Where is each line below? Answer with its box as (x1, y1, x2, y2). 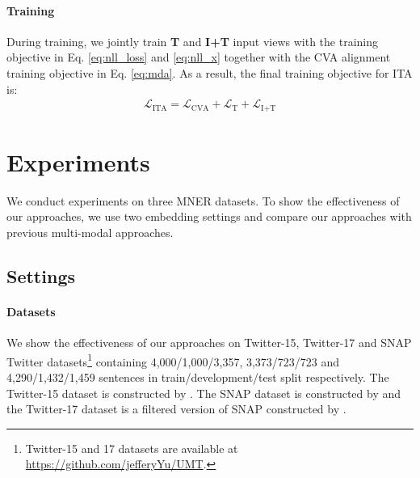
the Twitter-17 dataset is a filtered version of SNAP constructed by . (6, 400, 346, 417)
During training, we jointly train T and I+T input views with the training (6, 32, 379, 49)
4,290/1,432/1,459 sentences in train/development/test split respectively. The (6, 368, 389, 385)
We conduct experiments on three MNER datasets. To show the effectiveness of (6, 192, 400, 209)
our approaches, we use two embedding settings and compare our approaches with (6, 208, 412, 225)
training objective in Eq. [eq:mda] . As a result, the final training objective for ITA (6, 64, 413, 81)
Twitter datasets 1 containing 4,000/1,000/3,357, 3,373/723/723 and (6, 350, 340, 370)
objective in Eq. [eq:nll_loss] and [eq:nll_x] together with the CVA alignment (6, 49, 391, 66)
